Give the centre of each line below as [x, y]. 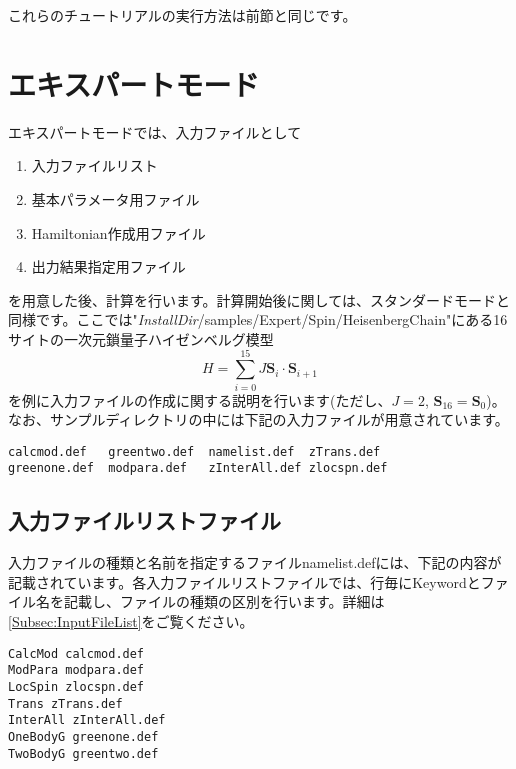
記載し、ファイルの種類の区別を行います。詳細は [224, 601]
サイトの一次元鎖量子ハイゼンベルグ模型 [141, 338]
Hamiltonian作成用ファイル [118, 232]
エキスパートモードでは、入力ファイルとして [155, 131]
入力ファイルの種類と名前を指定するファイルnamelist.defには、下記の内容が [255, 562]
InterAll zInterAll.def [87, 720]
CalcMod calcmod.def [76, 653]
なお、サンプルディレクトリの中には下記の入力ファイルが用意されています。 [258, 419]
